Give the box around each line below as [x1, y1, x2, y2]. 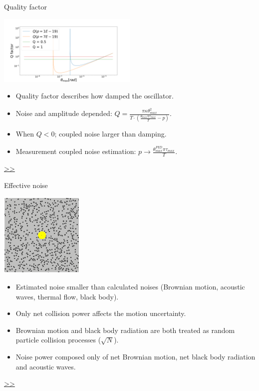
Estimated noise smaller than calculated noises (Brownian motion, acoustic [15, 281, 245, 292]
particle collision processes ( [15, 334, 101, 345]
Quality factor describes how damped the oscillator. [15, 90, 174, 101]
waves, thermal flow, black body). [15, 291, 119, 301]
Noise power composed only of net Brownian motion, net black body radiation [15, 351, 256, 362]
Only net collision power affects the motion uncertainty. [15, 308, 186, 318]
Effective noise [4, 179, 48, 190]
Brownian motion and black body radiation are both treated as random [15, 324, 235, 335]
